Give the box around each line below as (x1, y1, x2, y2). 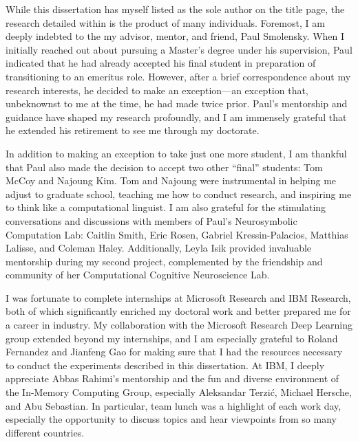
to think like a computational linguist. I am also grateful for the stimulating (6, 200, 326, 214)
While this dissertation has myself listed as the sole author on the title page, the (6, 2, 345, 16)
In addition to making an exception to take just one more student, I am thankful (6, 146, 347, 160)
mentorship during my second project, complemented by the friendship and (6, 254, 323, 268)
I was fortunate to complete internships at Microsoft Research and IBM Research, (6, 290, 351, 305)
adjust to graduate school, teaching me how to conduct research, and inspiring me (6, 186, 352, 201)
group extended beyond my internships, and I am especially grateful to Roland (6, 331, 338, 345)
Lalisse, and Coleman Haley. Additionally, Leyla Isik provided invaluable (6, 241, 312, 255)
